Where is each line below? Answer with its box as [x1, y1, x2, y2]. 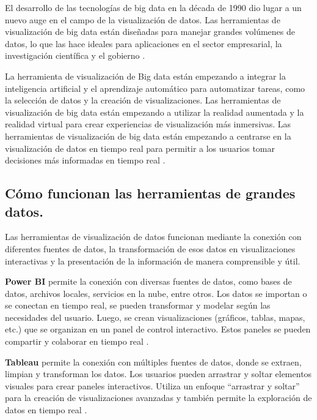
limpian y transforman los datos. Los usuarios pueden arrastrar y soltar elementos [5, 367, 312, 380]
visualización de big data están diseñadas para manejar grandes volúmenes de [5, 25, 296, 38]
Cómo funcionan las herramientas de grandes [5, 184, 296, 203]
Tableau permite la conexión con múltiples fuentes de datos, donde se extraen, [5, 355, 302, 368]
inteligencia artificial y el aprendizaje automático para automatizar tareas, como [5, 81, 305, 94]
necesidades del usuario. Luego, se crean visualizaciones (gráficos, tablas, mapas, [5, 310, 305, 323]
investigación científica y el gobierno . [5, 49, 145, 62]
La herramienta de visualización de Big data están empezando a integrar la [5, 69, 286, 82]
